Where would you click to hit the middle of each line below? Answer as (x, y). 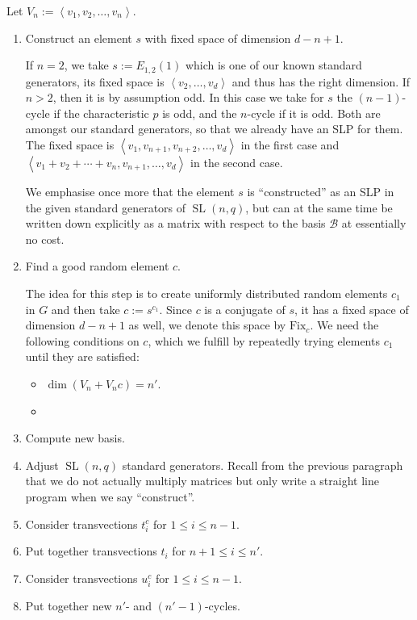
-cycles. (222, 605)
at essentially (374, 223)
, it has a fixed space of (352, 309)
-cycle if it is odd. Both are (314, 113)
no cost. (45, 239)
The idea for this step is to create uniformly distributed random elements (206, 293)
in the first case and (290, 145)
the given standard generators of (106, 207)
